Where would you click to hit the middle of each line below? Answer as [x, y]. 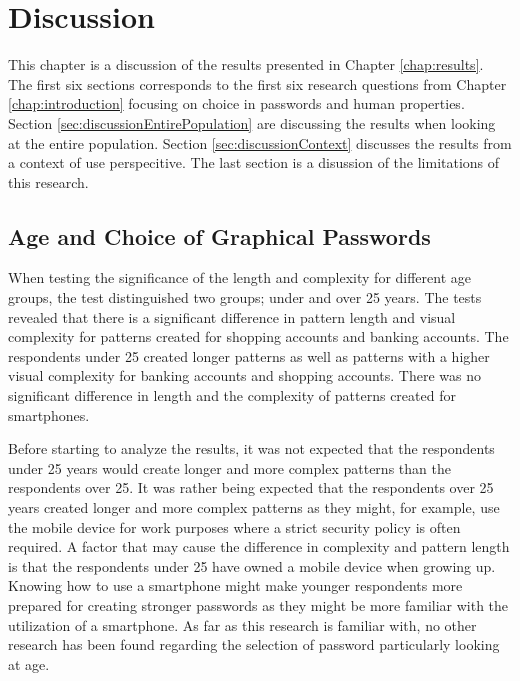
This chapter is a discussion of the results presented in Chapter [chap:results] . [246, 64]
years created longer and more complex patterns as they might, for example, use [254, 507]
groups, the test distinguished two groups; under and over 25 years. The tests [245, 297]
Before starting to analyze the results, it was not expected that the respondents [251, 448]
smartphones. [49, 414]
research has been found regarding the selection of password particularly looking [254, 644]
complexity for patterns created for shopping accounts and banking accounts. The [258, 336]
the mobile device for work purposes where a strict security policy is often [234, 526]
